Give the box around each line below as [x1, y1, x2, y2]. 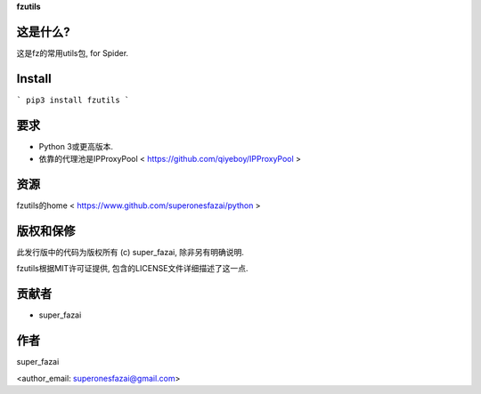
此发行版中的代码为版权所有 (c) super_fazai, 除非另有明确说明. [16, 246, 244, 257]
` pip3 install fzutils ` [16, 94, 130, 105]
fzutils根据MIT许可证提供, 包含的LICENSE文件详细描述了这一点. [16, 263, 249, 274]
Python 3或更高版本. [38, 141, 114, 151]
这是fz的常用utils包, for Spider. [16, 47, 129, 58]
